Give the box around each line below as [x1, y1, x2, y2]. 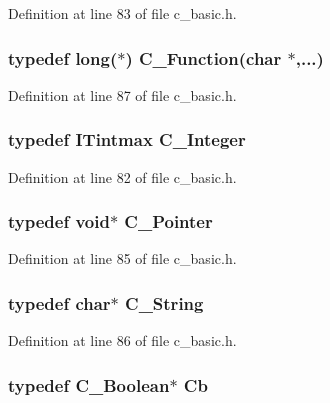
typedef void [8, 209, 110, 234]
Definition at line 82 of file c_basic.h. [8, 166, 237, 187]
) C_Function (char [125, 45, 282, 70]
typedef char [8, 290, 111, 315]
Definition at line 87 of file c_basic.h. [8, 84, 237, 105]
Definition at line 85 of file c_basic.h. [8, 248, 237, 269]
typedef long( [8, 45, 118, 70]
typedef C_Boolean [8, 372, 170, 397]
